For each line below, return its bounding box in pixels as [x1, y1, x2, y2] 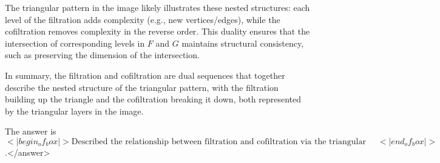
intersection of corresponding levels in [5, 36, 145, 49]
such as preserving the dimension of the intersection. [5, 48, 200, 61]
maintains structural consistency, [181, 36, 304, 49]
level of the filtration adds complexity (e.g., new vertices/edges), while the [5, 13, 280, 25]
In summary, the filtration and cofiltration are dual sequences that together [5, 68, 285, 81]
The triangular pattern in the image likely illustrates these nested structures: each [5, 1, 310, 13]
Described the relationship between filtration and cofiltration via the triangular [71, 137, 366, 146]
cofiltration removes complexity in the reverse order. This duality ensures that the [5, 25, 310, 38]
